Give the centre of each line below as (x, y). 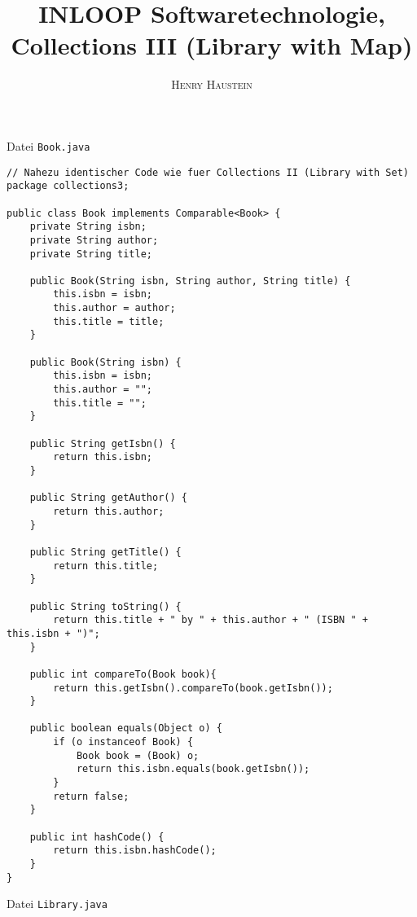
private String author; (94, 240)
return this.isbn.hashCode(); (135, 851)
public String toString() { (105, 606)
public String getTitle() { (105, 552)
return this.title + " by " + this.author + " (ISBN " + (211, 620)
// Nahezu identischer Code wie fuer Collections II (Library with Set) (208, 172)
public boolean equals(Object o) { (126, 728)
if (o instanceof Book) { (123, 742)
